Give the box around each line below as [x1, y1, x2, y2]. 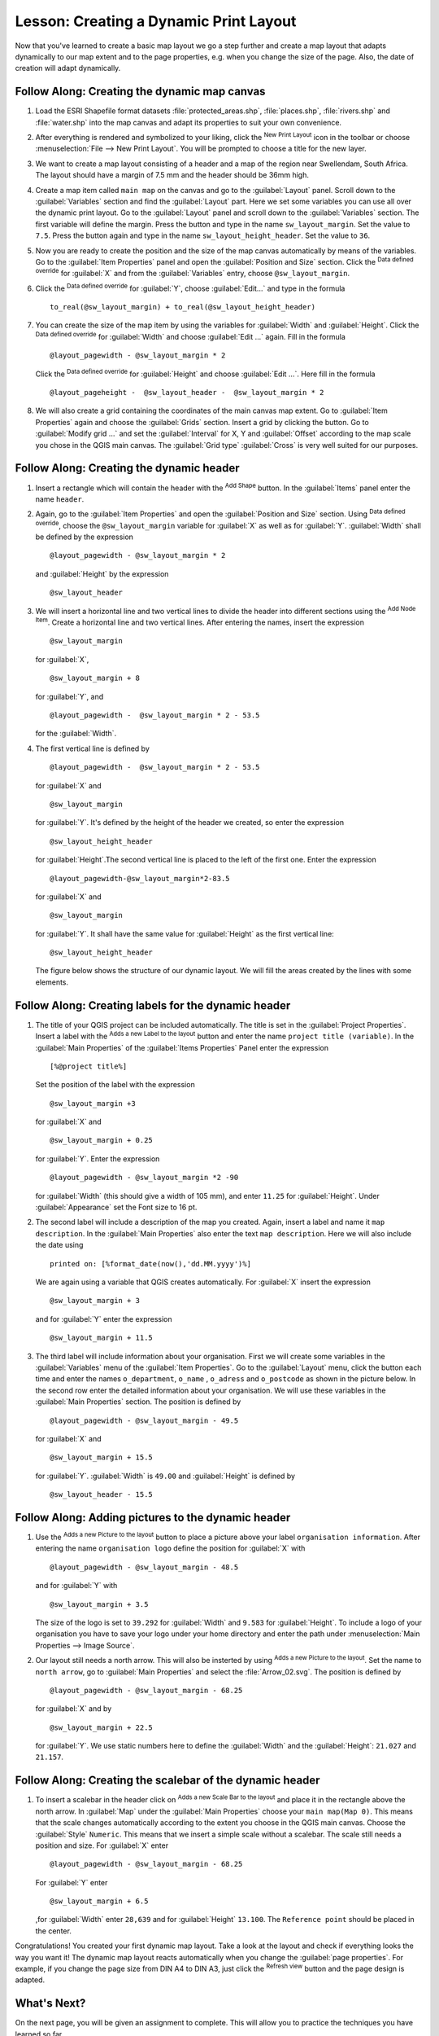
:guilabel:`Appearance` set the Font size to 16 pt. [35, 1202, 198, 1213]
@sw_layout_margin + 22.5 [50, 1722, 154, 1732]
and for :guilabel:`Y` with [35, 1581, 118, 1591]
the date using [35, 1240, 84, 1250]
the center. [35, 1926, 72, 1936]
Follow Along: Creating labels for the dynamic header [15, 998, 291, 1012]
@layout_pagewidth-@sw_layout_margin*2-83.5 [50, 874, 231, 883]
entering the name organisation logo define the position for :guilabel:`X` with [35, 1543, 306, 1553]
